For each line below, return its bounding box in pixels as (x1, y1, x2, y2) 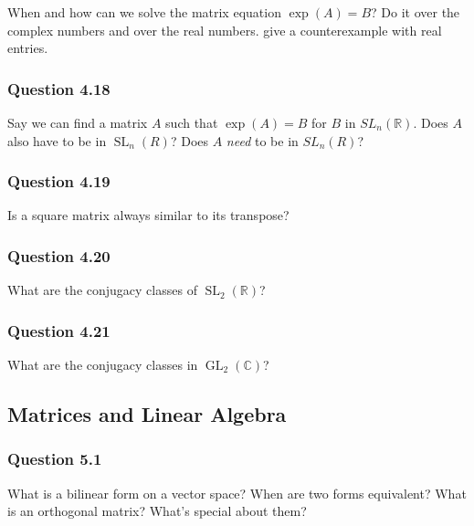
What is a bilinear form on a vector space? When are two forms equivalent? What (7, 483, 467, 502)
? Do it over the (371, 3, 460, 21)
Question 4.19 (7, 170, 111, 193)
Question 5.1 (7, 447, 102, 470)
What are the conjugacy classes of (7, 280, 197, 300)
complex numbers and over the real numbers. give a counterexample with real (7, 20, 442, 39)
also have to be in (7, 131, 107, 150)
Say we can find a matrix (7, 113, 148, 131)
